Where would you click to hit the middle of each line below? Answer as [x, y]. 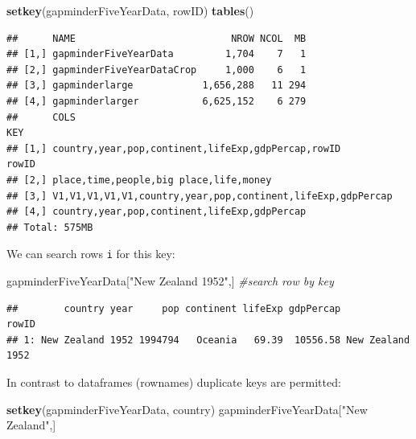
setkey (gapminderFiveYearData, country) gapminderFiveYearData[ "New [187, 409]
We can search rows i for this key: [91, 254]
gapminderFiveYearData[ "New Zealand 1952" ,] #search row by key [170, 280]
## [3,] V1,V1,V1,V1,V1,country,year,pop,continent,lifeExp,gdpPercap [200, 196]
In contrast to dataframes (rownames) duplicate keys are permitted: [174, 382]
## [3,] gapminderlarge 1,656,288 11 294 [157, 86]
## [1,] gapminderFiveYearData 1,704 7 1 [157, 54]
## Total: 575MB [50, 227]
